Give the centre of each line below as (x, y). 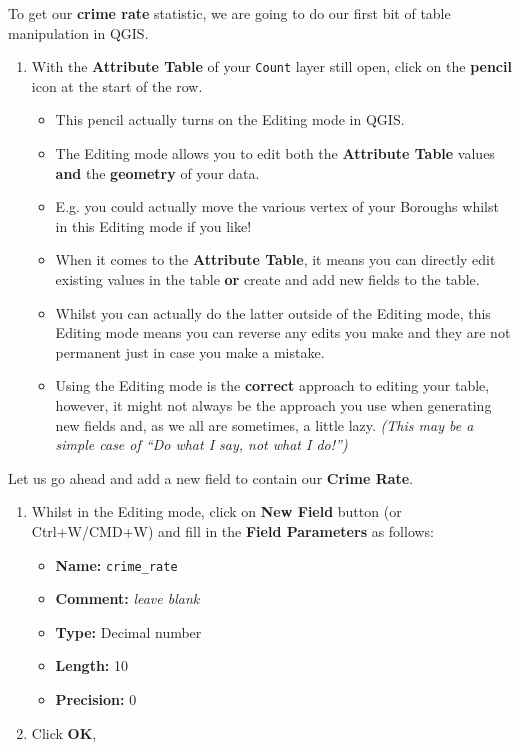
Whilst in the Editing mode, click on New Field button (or (216, 511)
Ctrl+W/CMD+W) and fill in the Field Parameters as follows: (233, 530)
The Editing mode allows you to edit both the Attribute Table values (275, 153)
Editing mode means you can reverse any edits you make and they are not (283, 332)
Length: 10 (91, 665)
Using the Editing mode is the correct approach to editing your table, (272, 385)
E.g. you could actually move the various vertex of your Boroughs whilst (277, 206)
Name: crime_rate (116, 564)
